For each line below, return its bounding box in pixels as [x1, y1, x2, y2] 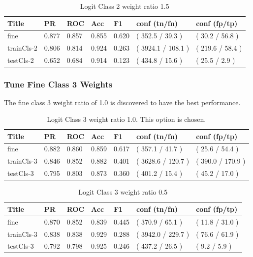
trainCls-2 [7, 43, 37, 53]
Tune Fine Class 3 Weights [4, 78, 113, 90]
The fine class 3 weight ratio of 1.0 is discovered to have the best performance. [4, 97, 241, 108]
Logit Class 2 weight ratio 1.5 [80, 1, 169, 11]
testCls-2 [7, 55, 34, 65]
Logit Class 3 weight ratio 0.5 [78, 187, 168, 197]
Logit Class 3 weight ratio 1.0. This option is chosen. [47, 114, 206, 124]
